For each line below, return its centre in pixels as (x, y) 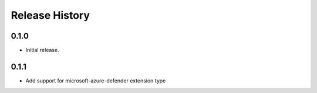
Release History (50, 15)
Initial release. (42, 50)
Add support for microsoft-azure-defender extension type (96, 80)
